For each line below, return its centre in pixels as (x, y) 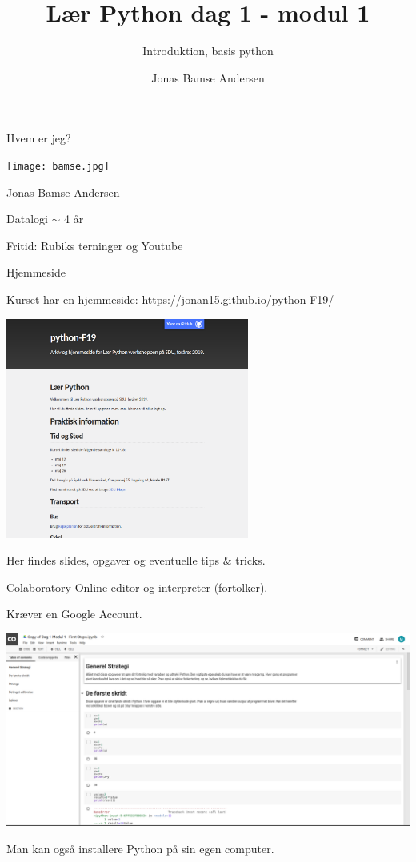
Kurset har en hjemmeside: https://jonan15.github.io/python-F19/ (170, 299)
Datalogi (27, 219)
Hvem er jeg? (39, 138)
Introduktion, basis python (208, 51)
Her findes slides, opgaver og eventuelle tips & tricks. (136, 560)
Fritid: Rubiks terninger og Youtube (95, 245)
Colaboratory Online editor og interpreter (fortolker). (137, 587)
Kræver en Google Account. (74, 614)
